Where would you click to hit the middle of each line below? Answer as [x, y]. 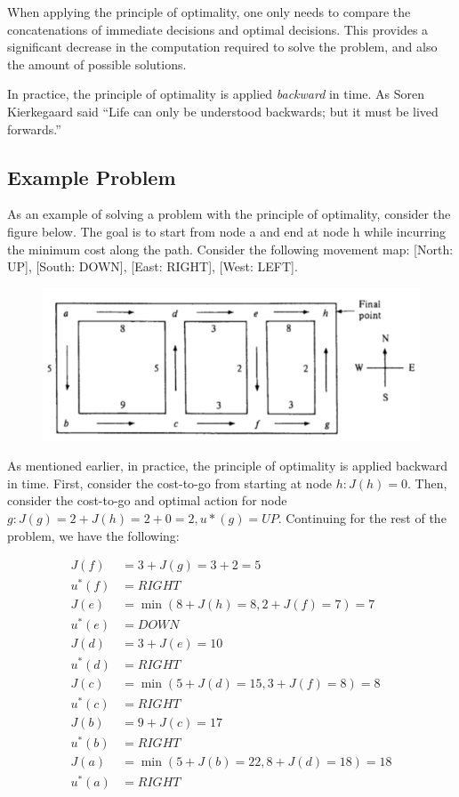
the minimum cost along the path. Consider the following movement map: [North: [230, 249]
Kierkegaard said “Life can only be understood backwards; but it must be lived [223, 111]
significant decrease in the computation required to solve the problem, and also [222, 47]
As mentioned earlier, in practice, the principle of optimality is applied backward [228, 466]
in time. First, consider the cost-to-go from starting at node [170, 483]
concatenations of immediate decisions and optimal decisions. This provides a [218, 29]
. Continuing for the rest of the [362, 517]
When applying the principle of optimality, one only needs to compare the [209, 12]
